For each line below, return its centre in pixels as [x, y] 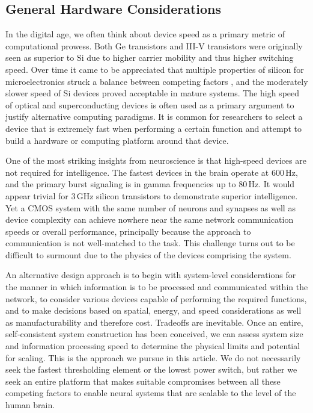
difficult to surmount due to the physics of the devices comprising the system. [148, 254]
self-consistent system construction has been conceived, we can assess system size [154, 334]
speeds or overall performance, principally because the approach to [128, 231]
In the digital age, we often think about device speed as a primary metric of [145, 34]
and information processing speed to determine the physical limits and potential [153, 346]
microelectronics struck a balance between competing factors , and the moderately [157, 81]
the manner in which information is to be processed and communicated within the [157, 287]
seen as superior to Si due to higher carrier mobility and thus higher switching [150, 57]
